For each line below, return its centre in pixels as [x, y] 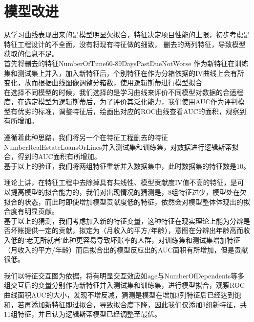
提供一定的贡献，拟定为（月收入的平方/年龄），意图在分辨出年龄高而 [134, 230]
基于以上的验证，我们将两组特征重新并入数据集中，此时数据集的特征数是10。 [127, 166]
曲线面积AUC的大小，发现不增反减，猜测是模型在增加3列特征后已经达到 [119, 294]
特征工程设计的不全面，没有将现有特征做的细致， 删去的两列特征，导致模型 [125, 44]
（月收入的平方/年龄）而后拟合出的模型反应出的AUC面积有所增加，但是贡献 [126, 249]
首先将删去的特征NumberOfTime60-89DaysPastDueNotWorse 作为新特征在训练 [126, 63]
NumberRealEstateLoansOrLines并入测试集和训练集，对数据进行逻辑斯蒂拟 [121, 147]
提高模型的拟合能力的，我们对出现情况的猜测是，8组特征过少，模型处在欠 [128, 192]
